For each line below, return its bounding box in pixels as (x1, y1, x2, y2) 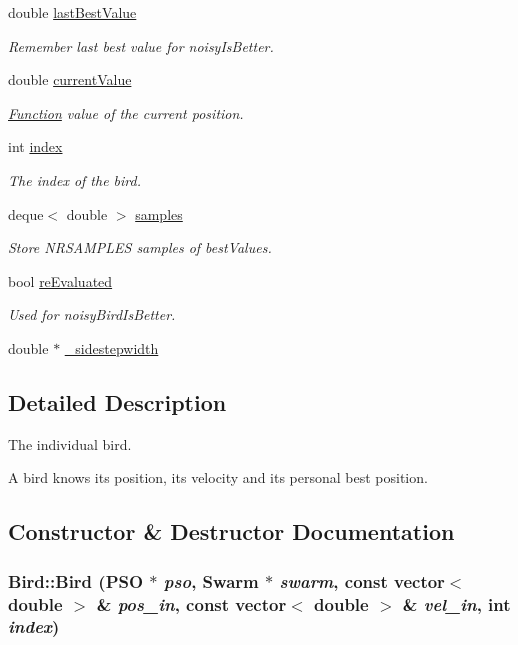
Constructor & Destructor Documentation (8, 516, 455, 547)
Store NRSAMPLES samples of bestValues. (8, 237, 272, 258)
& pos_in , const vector (96, 591, 287, 616)
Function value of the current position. (8, 102, 244, 123)
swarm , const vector (279, 568, 445, 593)
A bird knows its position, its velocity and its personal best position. (8, 467, 428, 488)
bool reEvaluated (8, 270, 113, 291)
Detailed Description (8, 386, 227, 417)
